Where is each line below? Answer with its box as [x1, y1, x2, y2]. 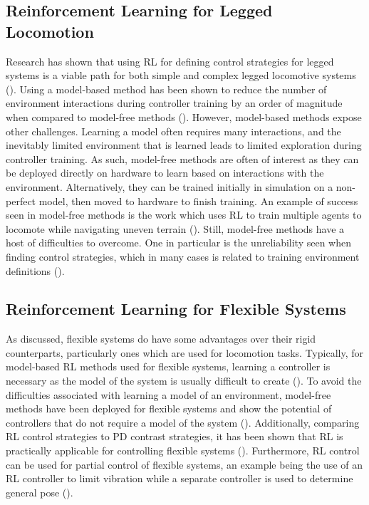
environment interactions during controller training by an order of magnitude [6, 95, 343, 110]
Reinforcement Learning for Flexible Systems [6, 298, 346, 320]
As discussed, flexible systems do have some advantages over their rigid [6, 331, 316, 346]
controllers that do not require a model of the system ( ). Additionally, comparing [6, 415, 360, 429]
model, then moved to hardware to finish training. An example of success [38, 193, 358, 208]
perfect [6, 193, 36, 208]
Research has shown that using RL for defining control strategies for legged [6, 53, 334, 68]
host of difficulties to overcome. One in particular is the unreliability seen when [6, 235, 352, 250]
